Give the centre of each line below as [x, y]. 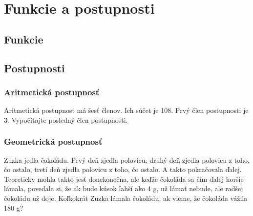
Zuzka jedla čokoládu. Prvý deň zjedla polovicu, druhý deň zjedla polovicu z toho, [127, 160]
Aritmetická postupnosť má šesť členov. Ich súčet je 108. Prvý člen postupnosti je [126, 110]
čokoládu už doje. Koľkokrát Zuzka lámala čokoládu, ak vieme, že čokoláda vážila [126, 198]
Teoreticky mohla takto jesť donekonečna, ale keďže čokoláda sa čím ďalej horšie [124, 179]
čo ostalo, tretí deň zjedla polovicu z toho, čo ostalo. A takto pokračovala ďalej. [123, 169]
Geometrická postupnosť [53, 141]
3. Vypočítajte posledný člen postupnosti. [66, 119]
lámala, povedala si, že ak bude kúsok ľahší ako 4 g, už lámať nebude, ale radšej [124, 188]
